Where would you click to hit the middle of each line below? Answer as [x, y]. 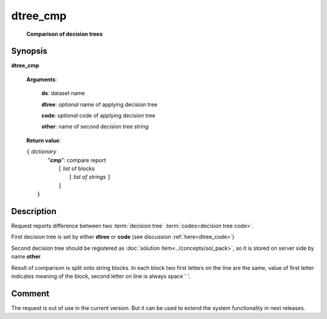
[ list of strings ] [90, 177]
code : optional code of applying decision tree [98, 116]
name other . [27, 257]
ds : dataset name [63, 93]
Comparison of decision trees [64, 34]
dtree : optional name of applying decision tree [99, 104]
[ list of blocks [77, 168]
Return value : [44, 140]
